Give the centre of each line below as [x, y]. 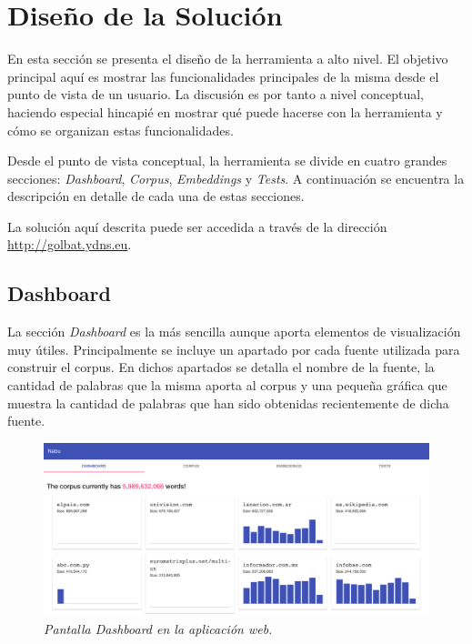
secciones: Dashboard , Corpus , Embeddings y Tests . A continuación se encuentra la [236, 178]
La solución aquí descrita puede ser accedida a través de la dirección [197, 226]
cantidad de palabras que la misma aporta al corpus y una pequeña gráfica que [227, 385]
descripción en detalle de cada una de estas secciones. [156, 196]
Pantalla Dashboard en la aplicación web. [158, 628]
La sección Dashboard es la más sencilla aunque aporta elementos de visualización [234, 332]
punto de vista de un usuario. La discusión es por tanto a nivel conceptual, [216, 94]
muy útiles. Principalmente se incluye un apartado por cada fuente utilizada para [234, 349]
